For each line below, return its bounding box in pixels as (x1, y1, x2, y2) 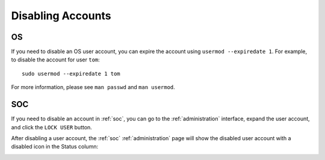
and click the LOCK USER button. (11, 123, 93, 131)
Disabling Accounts (11, 9, 111, 22)
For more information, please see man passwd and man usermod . (11, 84, 176, 91)
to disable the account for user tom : (11, 56, 101, 63)
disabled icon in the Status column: (11, 143, 99, 150)
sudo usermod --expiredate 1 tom (22, 70, 120, 77)
